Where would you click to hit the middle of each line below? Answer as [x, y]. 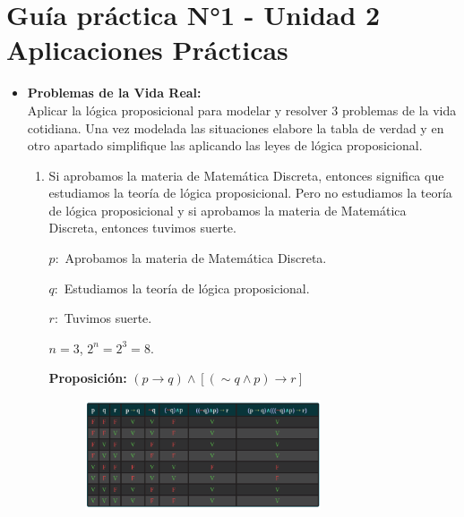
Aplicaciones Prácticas [147, 50]
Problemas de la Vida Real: [114, 93]
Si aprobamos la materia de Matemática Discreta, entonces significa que [246, 175]
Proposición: [88, 378]
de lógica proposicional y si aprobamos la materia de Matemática [228, 210]
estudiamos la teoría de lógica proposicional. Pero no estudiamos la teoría [250, 193]
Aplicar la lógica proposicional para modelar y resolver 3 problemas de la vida [242, 110]
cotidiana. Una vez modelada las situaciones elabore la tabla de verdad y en [236, 127]
